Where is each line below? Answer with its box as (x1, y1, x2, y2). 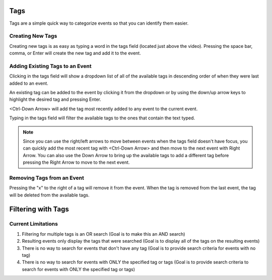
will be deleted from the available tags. (9, 192, 90, 198)
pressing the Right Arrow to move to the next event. (23, 159, 130, 166)
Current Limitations (9, 221, 58, 228)
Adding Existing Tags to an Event (9, 62, 92, 69)
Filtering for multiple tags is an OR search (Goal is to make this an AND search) (22, 231, 185, 237)
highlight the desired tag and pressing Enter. (9, 96, 102, 103)
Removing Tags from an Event (9, 174, 84, 181)
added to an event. (9, 80, 49, 86)
